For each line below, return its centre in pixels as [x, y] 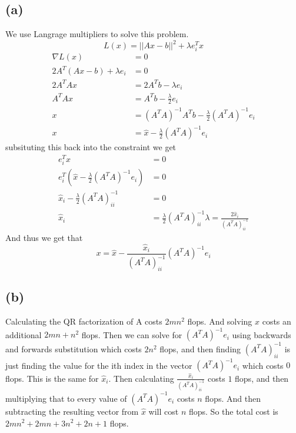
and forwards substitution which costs [74, 348]
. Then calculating [141, 378]
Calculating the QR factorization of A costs [84, 321]
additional [24, 334]
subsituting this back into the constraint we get [91, 147]
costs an [277, 321]
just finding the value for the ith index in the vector [99, 365]
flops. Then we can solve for [132, 334]
